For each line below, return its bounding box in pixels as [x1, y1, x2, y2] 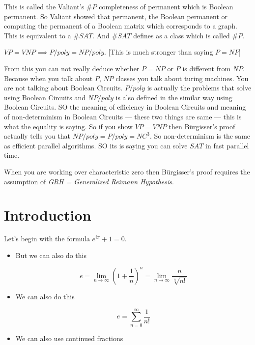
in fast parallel [205, 140, 249, 150]
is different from [182, 63, 231, 73]
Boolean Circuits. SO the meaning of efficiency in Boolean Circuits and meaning [4, 102, 246, 112]
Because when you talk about [4, 73, 93, 83]
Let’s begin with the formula [4, 233, 90, 244]
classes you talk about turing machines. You [115, 73, 249, 83]
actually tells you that [4, 131, 71, 141]
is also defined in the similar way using [115, 92, 232, 102]
